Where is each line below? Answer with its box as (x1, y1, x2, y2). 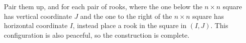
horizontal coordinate (4, 20, 67, 30)
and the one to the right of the (80, 11, 172, 21)
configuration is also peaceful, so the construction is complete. (4, 29, 190, 40)
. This (210, 20, 228, 30)
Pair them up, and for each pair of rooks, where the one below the (4, 1, 202, 11)
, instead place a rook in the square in (72, 20, 187, 30)
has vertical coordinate (4, 11, 72, 21)
